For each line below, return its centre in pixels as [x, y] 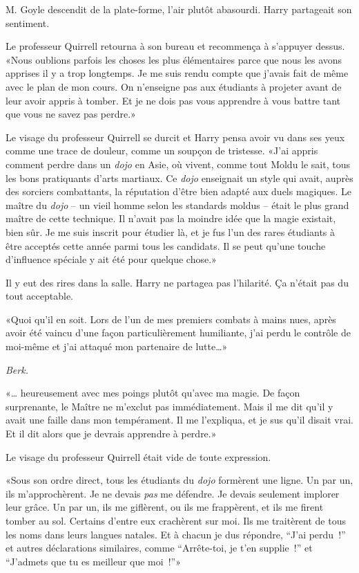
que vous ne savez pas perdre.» [71, 114]
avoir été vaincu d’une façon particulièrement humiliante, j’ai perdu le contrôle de [178, 333]
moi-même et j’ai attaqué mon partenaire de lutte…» [117, 346]
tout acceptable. [39, 296]
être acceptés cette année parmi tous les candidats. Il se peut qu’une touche [166, 245]
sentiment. [28, 22]
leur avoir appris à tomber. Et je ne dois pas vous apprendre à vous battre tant [173, 100]
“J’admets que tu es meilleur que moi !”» [93, 561]
